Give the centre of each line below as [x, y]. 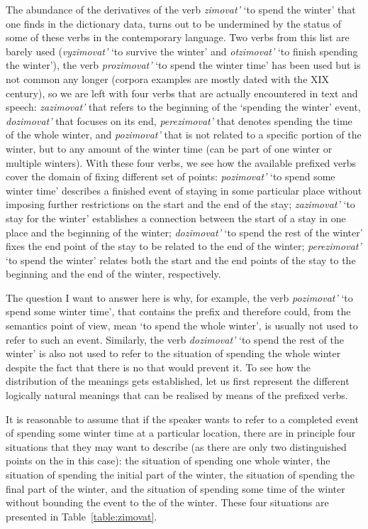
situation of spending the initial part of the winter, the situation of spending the [180, 474]
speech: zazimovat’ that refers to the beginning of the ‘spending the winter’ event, [183, 107]
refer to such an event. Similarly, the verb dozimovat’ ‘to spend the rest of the [175, 339]
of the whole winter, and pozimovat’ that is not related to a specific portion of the [184, 135]
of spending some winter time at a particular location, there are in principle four [181, 433]
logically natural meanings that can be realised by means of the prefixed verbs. [177, 395]
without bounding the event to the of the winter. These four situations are [167, 502]
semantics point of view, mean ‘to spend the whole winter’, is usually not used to [182, 326]
